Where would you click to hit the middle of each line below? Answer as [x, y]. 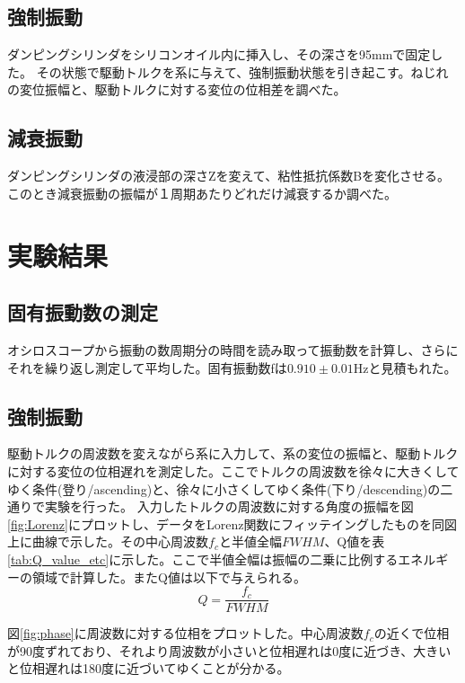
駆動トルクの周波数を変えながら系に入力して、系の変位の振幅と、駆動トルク [233, 453]
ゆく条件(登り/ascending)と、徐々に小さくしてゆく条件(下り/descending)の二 [230, 488]
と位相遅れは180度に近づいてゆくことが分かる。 [149, 668]
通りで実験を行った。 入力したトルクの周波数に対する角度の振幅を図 [211, 506]
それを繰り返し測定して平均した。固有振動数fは [147, 367]
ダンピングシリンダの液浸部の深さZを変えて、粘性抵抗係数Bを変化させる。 [229, 176]
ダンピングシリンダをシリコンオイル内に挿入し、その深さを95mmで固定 [219, 54]
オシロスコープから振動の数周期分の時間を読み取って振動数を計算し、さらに [233, 349]
